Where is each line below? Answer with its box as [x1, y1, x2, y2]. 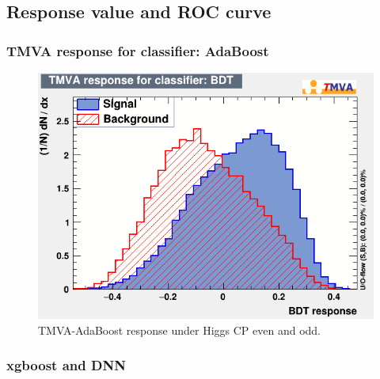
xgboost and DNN [6, 355, 126, 375]
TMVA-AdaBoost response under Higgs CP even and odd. [38, 321, 321, 338]
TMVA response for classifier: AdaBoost [6, 40, 269, 60]
